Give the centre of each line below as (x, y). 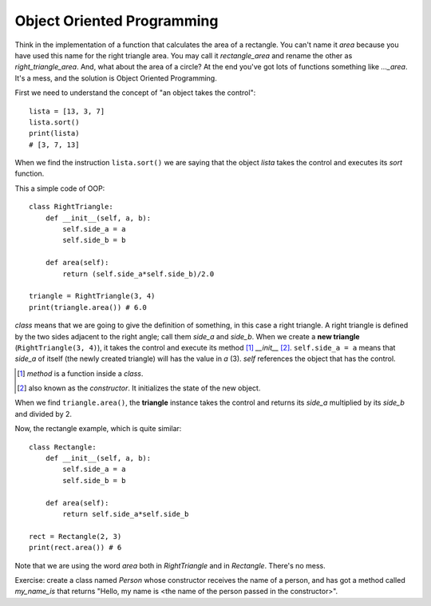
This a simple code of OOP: (60, 188)
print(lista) (54, 133)
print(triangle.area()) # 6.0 (88, 307)
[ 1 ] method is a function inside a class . (80, 373)
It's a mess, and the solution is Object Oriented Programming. (116, 78)
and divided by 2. (43, 414)
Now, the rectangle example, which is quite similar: (98, 429)
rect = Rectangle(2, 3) (75, 536)
